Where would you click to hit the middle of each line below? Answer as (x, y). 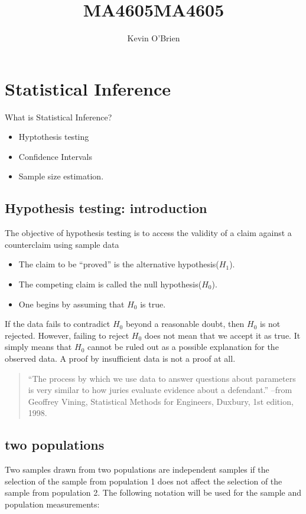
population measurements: (52, 504)
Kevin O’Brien (154, 38)
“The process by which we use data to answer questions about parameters (162, 378)
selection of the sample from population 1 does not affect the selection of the (144, 481)
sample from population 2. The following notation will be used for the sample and (153, 492)
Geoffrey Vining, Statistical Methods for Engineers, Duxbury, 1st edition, (161, 401)
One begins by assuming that (71, 304)
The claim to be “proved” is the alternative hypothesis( (119, 264)
